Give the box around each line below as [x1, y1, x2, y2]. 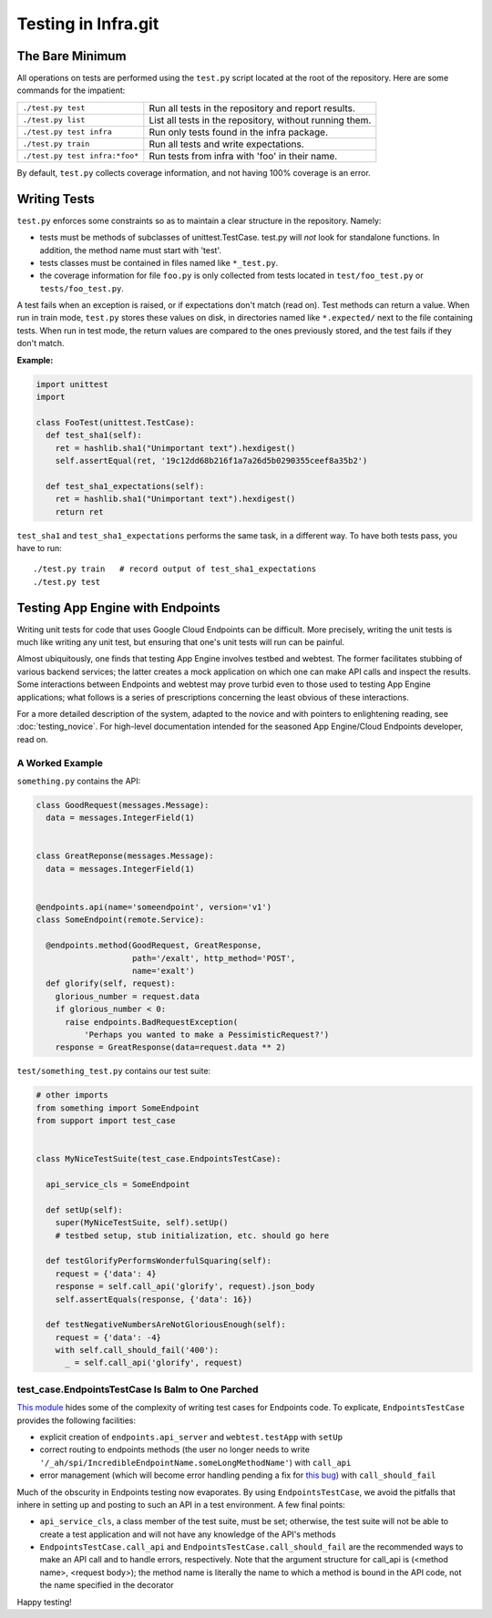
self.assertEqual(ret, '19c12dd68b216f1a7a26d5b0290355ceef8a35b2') [55, 456, 368, 466]
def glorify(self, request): [46, 978, 177, 988]
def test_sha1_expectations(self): [46, 481, 205, 491]
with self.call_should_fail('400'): [55, 1345, 219, 1356]
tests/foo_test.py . [39, 282, 125, 293]
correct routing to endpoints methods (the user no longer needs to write [39, 1444, 310, 1455]
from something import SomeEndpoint [36, 1102, 200, 1113]
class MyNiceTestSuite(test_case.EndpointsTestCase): [36, 1153, 282, 1164]
